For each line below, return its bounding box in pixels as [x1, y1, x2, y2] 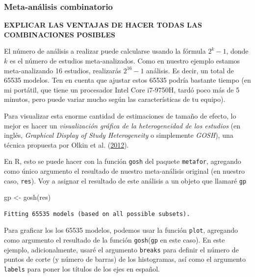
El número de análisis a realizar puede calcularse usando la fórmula [4, 46, 206, 56]
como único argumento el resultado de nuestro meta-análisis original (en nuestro [4, 166, 245, 176]
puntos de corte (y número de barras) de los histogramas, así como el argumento [4, 254, 246, 264]
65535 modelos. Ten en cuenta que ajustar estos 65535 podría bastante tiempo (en [4, 75, 251, 85]
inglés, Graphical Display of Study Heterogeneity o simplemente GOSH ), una [4, 130, 233, 140]
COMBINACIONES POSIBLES [4, 29, 116, 39]
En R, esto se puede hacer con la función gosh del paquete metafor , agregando [4, 156, 241, 166]
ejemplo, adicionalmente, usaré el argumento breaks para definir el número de [4, 244, 239, 254]
